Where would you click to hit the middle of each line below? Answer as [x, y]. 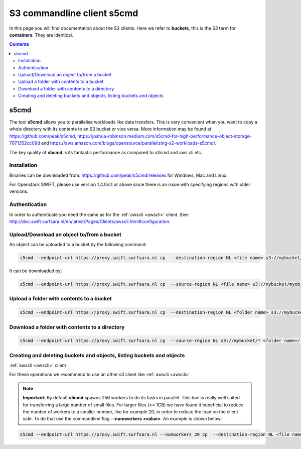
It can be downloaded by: [36, 271]
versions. [19, 191]
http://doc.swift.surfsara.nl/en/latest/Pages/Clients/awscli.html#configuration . [90, 221]
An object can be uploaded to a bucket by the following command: [78, 245]
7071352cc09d [25, 143]
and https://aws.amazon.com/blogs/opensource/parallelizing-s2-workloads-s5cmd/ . [129, 143]
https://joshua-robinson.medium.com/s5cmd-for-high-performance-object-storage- [164, 136]
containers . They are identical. [41, 35]
